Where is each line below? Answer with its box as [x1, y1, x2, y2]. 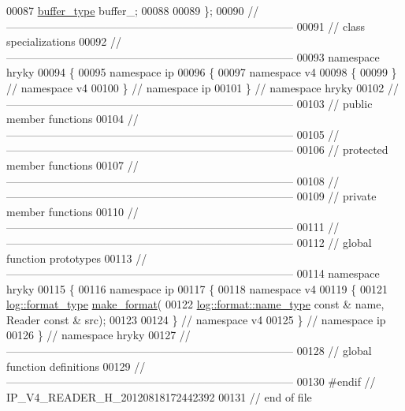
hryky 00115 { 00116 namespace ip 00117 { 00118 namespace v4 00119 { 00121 [6, 280, 388, 297]
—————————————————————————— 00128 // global [6, 342, 372, 359]
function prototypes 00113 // [6, 249, 147, 266]
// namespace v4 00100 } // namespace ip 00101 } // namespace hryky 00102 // [6, 79, 399, 95]
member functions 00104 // [6, 110, 139, 127]
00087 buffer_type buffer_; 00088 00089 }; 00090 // [6, 2, 259, 18]
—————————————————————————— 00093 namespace [6, 48, 380, 65]
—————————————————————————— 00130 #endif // [6, 373, 376, 390]
